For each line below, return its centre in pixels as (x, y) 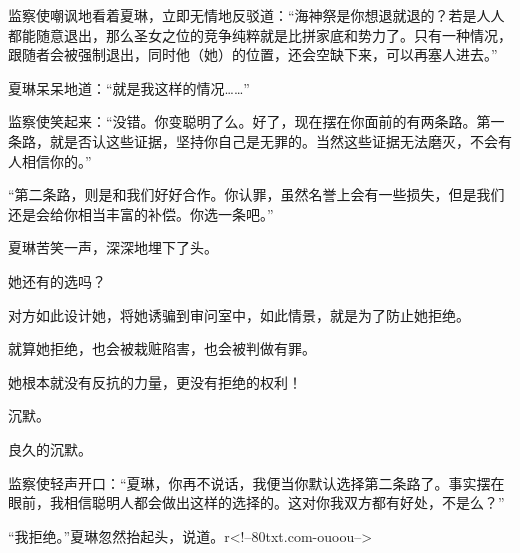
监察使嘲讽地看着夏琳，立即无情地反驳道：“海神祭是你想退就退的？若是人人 (256, 15)
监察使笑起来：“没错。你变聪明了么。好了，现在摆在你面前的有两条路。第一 (256, 121)
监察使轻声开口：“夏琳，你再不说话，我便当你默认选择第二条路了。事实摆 (249, 482)
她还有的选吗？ (57, 280)
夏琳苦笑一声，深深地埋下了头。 (113, 247)
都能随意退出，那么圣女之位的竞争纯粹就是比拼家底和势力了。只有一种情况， (260, 34)
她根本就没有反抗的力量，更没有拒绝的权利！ (155, 381)
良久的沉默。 (50, 448)
